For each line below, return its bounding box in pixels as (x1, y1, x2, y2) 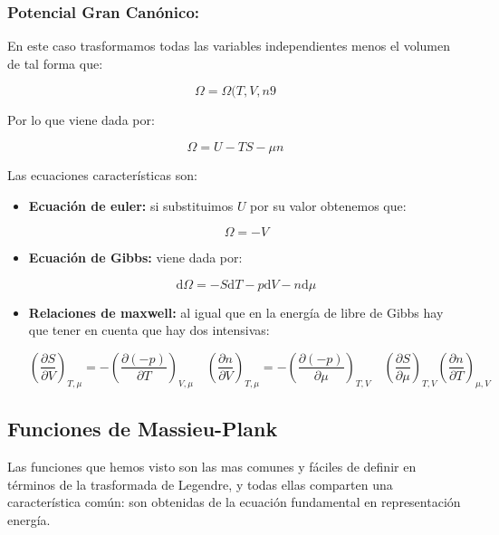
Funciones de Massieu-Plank (7, 415, 278, 443)
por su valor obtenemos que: (250, 196, 407, 215)
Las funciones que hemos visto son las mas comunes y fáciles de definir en (7, 456, 417, 475)
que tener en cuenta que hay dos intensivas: (28, 320, 270, 339)
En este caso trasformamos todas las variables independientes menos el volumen (7, 36, 451, 55)
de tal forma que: (7, 53, 103, 72)
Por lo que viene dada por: (7, 110, 155, 129)
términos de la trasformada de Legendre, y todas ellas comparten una (7, 474, 393, 493)
